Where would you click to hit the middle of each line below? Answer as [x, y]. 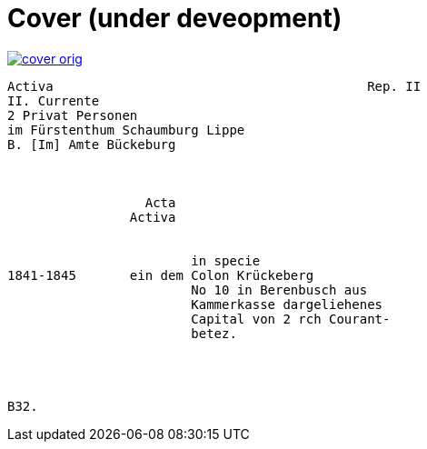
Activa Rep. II [214, 86]
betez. [214, 333]
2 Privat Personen [73, 115]
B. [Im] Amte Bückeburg [92, 144]
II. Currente [54, 100]
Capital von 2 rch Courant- [291, 319]
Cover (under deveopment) [175, 18]
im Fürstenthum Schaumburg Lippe [126, 130]
